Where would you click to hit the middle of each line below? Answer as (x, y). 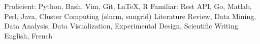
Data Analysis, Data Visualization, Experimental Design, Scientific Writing (121, 26)
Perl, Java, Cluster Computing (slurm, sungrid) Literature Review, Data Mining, (130, 16)
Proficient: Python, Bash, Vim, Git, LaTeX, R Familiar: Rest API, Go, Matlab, (128, 6)
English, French (28, 35)
